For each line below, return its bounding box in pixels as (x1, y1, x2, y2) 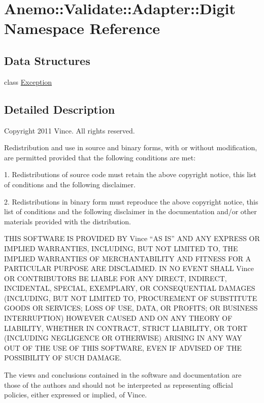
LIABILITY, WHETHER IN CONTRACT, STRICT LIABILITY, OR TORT (4, 322, 248, 333)
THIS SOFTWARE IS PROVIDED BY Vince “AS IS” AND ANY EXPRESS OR (4, 233, 260, 244)
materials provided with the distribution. (4, 216, 131, 226)
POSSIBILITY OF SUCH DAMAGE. (4, 352, 122, 363)
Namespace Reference (4, 18, 160, 39)
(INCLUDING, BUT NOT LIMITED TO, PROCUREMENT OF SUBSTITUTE (4, 292, 257, 303)
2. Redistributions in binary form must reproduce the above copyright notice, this (4, 196, 258, 207)
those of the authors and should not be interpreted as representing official (4, 379, 233, 390)
